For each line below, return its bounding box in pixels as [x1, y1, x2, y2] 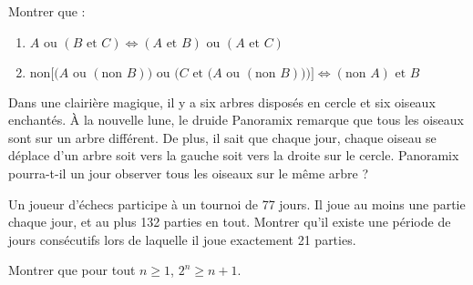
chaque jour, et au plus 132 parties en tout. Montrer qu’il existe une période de [8, 212, 451, 231]
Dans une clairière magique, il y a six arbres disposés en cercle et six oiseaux [8, 92, 436, 111]
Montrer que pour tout [8, 260, 136, 280]
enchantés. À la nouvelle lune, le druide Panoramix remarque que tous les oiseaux [8, 110, 464, 129]
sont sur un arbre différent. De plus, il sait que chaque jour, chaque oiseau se [8, 127, 437, 147]
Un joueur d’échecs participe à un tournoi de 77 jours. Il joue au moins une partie [8, 194, 466, 213]
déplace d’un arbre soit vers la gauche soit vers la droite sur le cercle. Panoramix [8, 146, 459, 165]
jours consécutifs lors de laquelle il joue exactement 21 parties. [8, 229, 356, 249]
